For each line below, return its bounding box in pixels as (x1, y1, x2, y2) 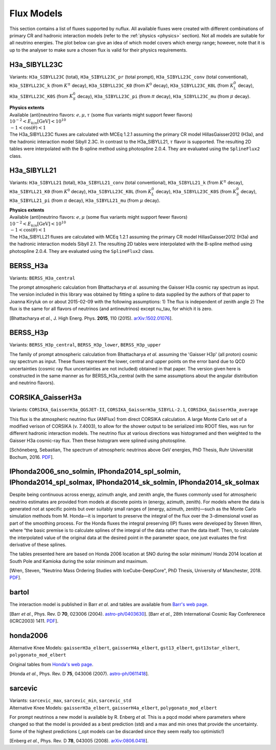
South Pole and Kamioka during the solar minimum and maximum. (9, 558, 148, 564)
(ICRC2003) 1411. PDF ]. (9, 618, 59, 624)
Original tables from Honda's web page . (9, 661, 94, 667)
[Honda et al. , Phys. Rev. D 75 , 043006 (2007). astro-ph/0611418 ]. (9, 671, 149, 677)
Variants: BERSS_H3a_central (9, 275, 75, 281)
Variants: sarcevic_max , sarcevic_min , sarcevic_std (9, 697, 131, 704)
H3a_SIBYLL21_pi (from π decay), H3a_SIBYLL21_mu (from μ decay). (9, 197, 160, 204)
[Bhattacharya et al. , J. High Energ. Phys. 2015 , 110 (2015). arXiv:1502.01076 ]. (9, 315, 173, 321)
